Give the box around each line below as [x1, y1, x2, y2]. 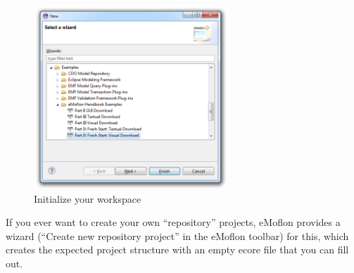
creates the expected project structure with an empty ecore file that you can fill [6, 242, 349, 257]
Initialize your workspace [34, 191, 141, 206]
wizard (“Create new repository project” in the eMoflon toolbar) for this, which [6, 228, 349, 243]
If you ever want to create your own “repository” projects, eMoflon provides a [6, 215, 341, 229]
